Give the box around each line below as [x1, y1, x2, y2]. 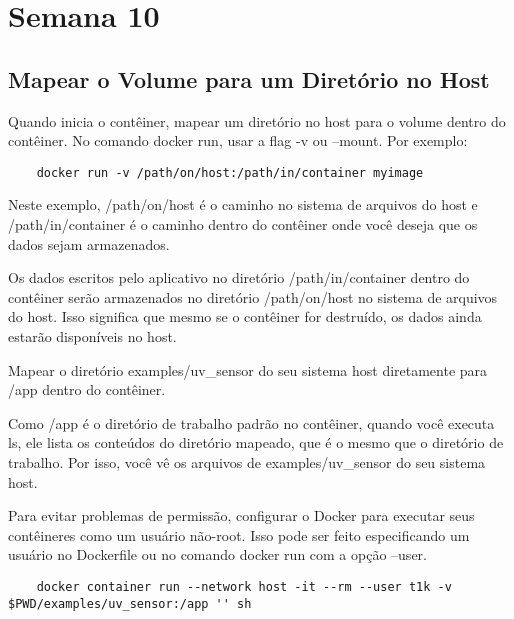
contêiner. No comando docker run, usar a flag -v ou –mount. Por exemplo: [8, 130, 468, 151]
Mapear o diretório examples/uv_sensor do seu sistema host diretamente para [8, 359, 488, 380]
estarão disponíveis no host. [8, 325, 177, 346]
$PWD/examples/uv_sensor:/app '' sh [8, 596, 252, 611]
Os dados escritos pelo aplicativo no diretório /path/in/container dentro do [8, 267, 470, 288]
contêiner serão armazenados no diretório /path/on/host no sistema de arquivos [8, 286, 498, 307]
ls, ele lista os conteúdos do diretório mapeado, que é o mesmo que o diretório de [8, 432, 504, 453]
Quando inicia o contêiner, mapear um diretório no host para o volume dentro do [8, 110, 506, 131]
